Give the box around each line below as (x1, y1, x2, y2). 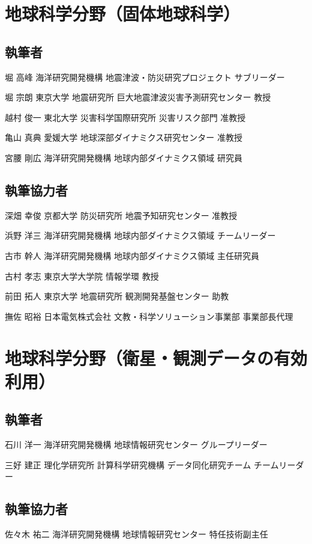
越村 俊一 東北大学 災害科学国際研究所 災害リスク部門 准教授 (5, 111, 246, 123)
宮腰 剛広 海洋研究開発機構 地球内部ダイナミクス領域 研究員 (5, 151, 242, 164)
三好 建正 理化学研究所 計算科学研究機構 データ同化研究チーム (5, 458, 251, 471)
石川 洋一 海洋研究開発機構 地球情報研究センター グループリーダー (5, 438, 268, 451)
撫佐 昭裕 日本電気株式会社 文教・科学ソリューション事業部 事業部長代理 (5, 310, 293, 322)
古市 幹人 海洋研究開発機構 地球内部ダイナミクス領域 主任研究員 (5, 249, 259, 261)
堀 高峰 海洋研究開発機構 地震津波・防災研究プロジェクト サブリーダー (5, 70, 285, 83)
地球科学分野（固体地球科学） (5, 1, 241, 26)
